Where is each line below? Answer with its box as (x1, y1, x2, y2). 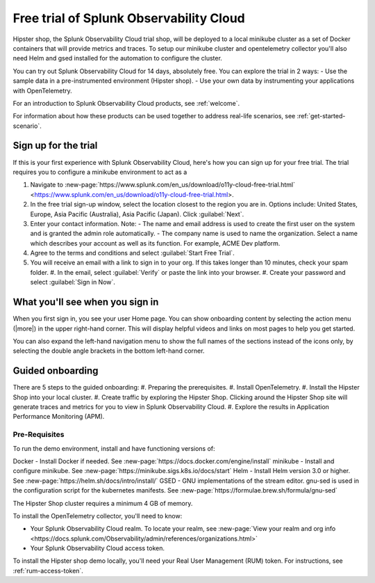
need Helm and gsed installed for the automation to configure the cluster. (12, 54, 222, 63)
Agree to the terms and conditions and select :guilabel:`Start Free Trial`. (30, 249, 235, 257)
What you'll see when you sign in (12, 296, 159, 308)
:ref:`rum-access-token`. (12, 566, 83, 575)
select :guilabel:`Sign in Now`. (30, 278, 116, 287)
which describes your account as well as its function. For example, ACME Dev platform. (30, 239, 281, 247)
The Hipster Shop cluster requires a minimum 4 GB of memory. (12, 499, 193, 507)
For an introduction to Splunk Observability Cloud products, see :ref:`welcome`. (12, 99, 240, 107)
